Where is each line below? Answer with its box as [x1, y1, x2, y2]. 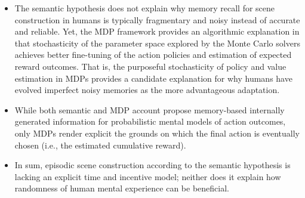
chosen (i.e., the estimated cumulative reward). [14, 138, 186, 151]
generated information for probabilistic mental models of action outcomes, [14, 115, 286, 128]
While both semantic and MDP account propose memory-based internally [14, 103, 285, 116]
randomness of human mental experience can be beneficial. [14, 182, 229, 194]
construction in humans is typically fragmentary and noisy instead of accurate [14, 13, 300, 26]
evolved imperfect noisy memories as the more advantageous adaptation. [14, 83, 280, 96]
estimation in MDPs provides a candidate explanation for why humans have [14, 72, 292, 84]
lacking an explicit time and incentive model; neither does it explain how [14, 170, 281, 182]
